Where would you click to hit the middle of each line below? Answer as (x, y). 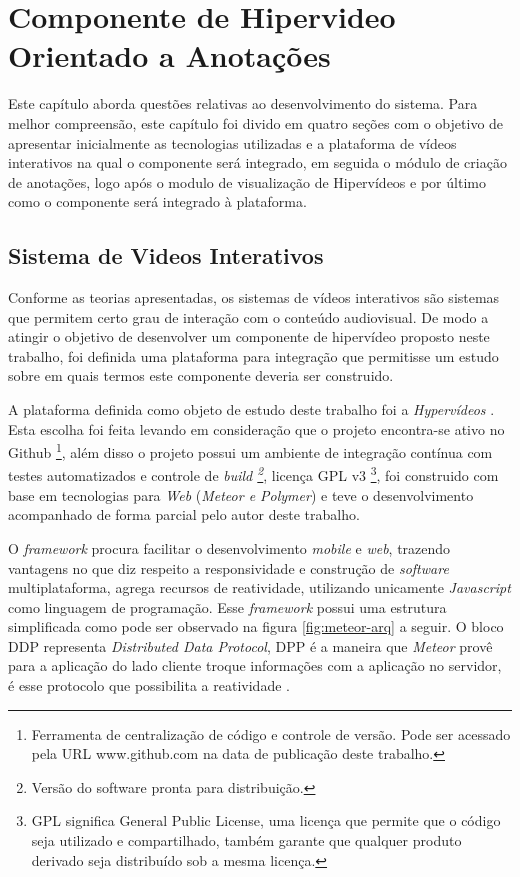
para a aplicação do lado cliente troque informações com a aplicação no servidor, (255, 665)
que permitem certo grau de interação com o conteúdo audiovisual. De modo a (248, 316)
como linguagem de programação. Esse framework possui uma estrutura (227, 606)
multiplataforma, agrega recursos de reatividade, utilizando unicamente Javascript (259, 587)
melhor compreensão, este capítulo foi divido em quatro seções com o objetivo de (256, 122)
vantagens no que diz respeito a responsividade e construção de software (228, 567)
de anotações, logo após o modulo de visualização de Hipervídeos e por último (247, 181)
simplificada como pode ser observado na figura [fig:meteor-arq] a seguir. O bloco (256, 626)
